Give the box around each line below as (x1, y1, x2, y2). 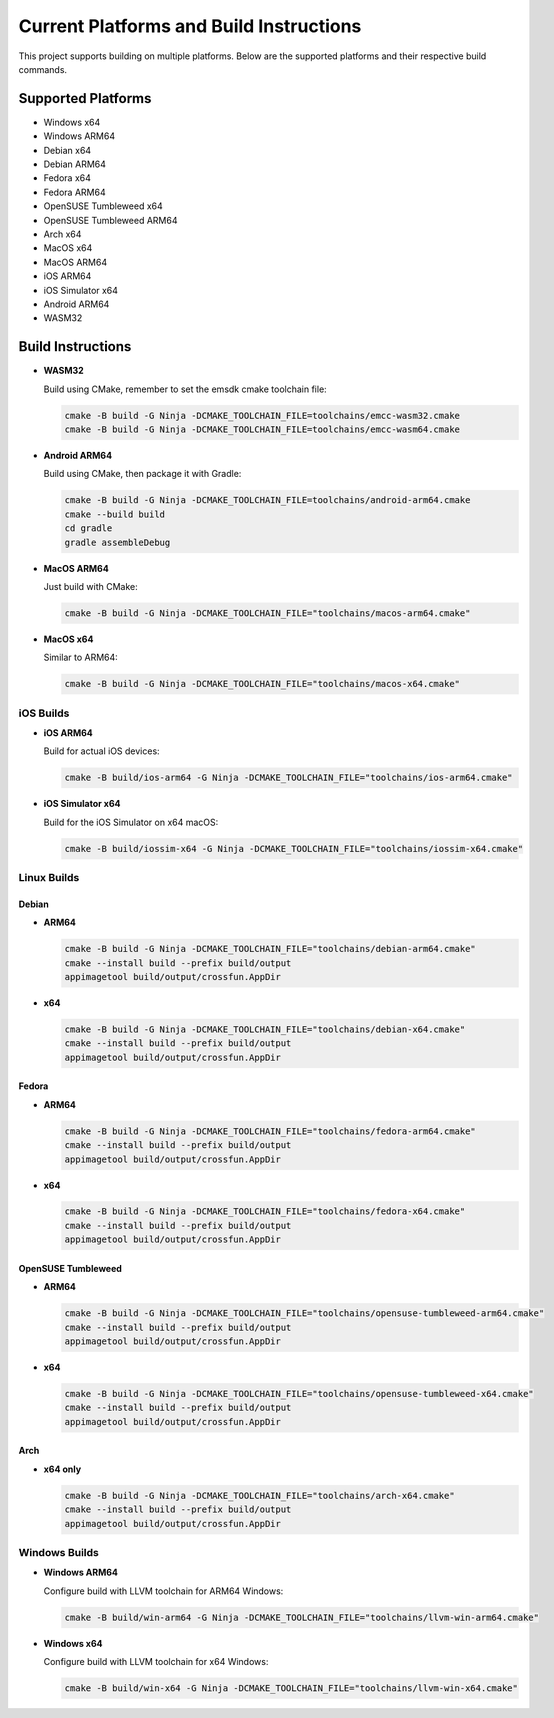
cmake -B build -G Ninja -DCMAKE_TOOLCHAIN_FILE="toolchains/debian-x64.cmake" (64, 1023, 466, 1035)
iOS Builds (18, 706, 70, 720)
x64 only (43, 1463, 82, 1475)
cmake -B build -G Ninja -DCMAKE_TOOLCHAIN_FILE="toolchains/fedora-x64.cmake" (64, 1206, 466, 1217)
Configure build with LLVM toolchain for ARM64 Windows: (43, 1585, 284, 1597)
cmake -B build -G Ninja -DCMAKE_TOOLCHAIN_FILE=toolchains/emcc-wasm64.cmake (64, 423, 460, 435)
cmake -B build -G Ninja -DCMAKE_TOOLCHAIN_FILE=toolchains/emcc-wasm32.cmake (64, 410, 460, 421)
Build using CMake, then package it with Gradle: (43, 468, 242, 480)
